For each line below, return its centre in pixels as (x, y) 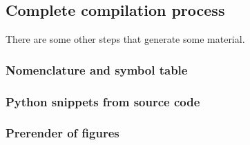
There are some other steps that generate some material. (125, 39)
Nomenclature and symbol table (97, 69)
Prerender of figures (62, 133)
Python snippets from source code (103, 101)
